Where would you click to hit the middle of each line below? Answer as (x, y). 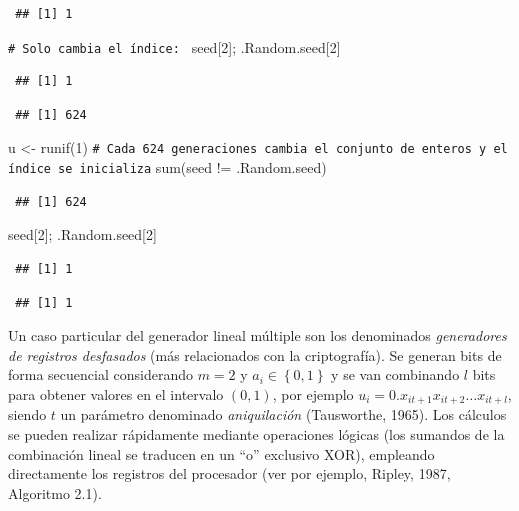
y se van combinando (395, 374)
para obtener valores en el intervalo (116, 393)
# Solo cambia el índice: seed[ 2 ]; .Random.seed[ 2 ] (174, 46)
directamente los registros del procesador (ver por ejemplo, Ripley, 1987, (229, 473)
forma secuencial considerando (100, 374)
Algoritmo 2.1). (55, 492)
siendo (27, 414)
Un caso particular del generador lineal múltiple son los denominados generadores (257, 335)
